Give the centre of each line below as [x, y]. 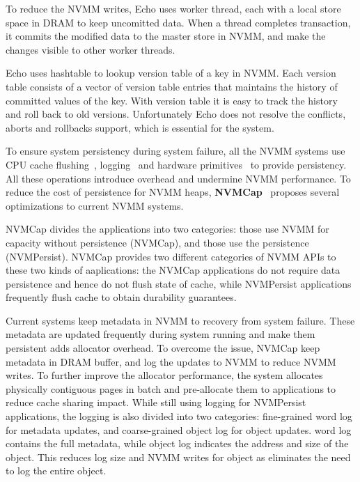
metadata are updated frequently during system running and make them [161, 334]
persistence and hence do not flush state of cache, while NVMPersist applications [179, 283]
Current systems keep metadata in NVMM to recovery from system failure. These [180, 320]
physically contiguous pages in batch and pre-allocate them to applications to [171, 388]
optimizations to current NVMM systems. [95, 205]
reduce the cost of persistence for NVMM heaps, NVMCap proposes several [173, 192]
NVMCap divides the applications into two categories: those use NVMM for [167, 229]
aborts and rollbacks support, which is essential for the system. [140, 127]
